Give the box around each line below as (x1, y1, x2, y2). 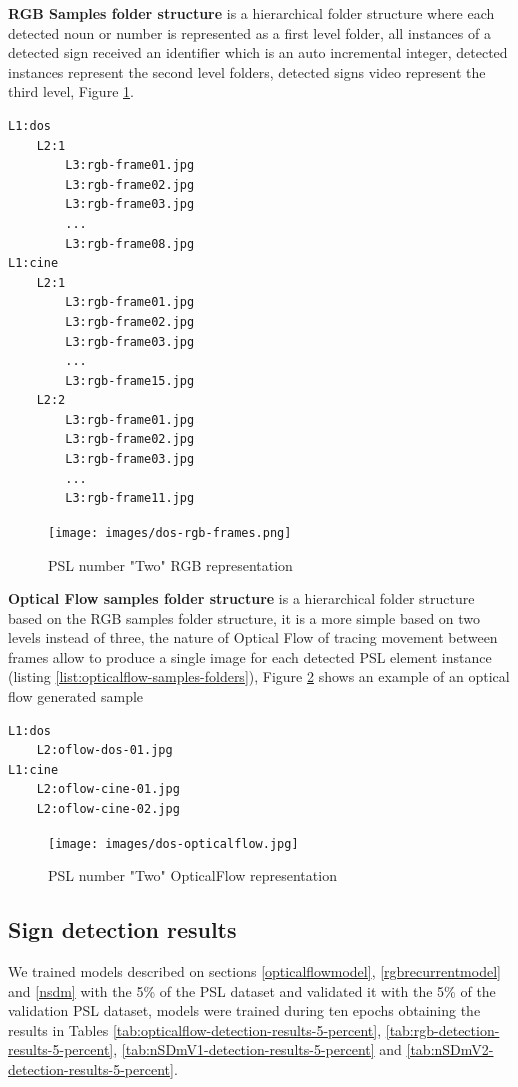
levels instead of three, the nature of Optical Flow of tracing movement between (8, 627, 498, 648)
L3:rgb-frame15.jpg (65, 373, 195, 388)
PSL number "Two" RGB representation (48, 554, 293, 575)
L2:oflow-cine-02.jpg (36, 802, 180, 817)
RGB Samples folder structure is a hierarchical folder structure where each (8, 3, 495, 23)
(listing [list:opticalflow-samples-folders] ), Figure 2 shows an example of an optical (8, 666, 510, 687)
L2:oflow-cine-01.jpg (36, 782, 180, 797)
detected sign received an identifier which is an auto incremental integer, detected (8, 42, 508, 63)
